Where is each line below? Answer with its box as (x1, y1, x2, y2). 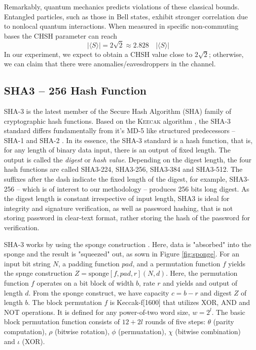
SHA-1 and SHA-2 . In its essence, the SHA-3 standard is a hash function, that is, (4, 135, 253, 145)
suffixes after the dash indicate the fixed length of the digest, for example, (4, 174, 227, 184)
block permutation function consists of (4, 316, 120, 327)
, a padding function (58, 258, 120, 268)
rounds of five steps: (145, 316, 206, 327)
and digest (200, 287, 232, 298)
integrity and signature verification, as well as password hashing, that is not (4, 202, 233, 213)
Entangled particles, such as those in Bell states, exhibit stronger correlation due (4, 11, 248, 21)
